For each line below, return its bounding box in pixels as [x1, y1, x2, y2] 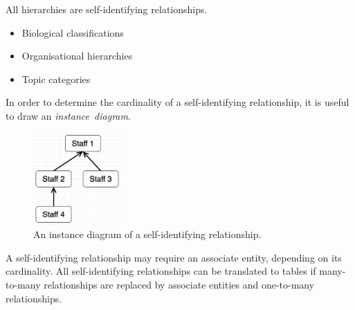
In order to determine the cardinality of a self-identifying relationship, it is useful [6, 95, 349, 109]
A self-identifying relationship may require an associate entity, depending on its [6, 250, 342, 264]
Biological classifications [21, 25, 124, 39]
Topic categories [21, 71, 91, 86]
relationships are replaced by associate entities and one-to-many [44, 277, 315, 291]
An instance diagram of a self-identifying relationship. [33, 227, 262, 241]
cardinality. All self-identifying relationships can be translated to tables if [6, 264, 316, 278]
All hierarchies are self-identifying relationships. [6, 2, 208, 16]
